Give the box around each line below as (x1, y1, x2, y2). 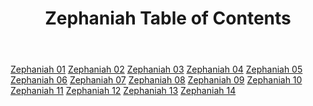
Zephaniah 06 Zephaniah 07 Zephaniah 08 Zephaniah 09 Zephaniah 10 (10, 74, 303, 86)
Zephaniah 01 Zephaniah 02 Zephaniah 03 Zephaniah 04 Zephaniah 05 (10, 63, 303, 76)
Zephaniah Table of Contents (44, 7, 292, 30)
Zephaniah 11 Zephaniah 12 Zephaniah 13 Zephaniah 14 (10, 85, 237, 97)
